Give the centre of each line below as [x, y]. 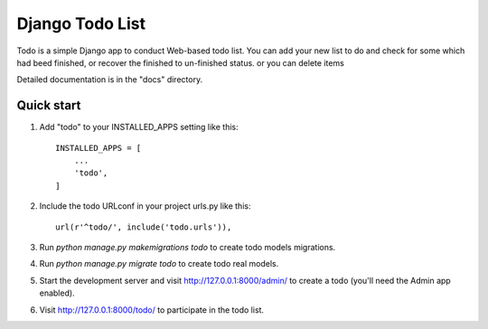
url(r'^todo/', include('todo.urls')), [144, 227]
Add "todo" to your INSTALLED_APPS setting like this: [139, 127]
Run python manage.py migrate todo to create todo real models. [159, 264]
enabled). [57, 293]
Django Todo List [81, 23]
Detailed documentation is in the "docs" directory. [110, 80]
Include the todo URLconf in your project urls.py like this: [145, 206]
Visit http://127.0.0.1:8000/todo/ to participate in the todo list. [152, 310]
